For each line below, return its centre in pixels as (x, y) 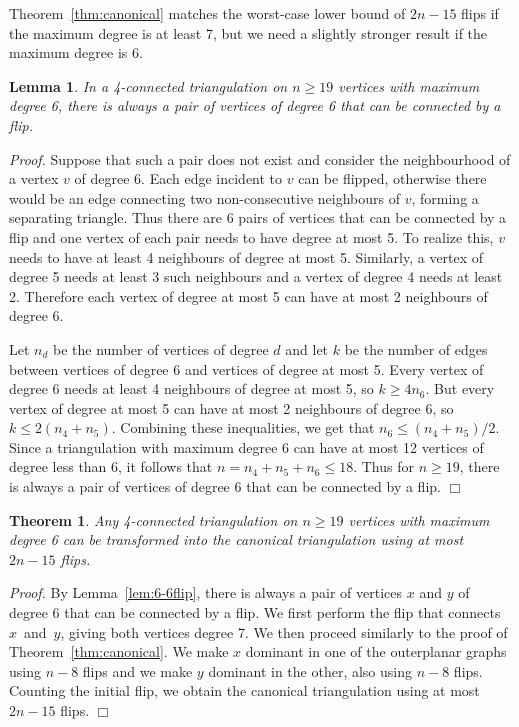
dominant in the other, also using (310, 670)
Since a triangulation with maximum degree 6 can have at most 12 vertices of (246, 446)
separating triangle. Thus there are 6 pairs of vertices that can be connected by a (258, 217)
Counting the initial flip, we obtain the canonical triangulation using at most (244, 690)
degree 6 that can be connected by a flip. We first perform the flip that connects (255, 612)
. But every (460, 388)
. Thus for (383, 466)
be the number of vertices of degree (161, 348)
